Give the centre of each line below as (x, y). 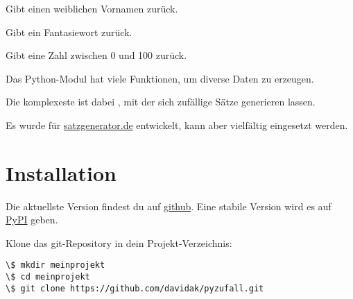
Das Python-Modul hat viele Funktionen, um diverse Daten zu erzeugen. (160, 78)
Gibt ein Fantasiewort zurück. (69, 32)
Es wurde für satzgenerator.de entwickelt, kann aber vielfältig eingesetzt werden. (177, 125)
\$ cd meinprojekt (48, 277)
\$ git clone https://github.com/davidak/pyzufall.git (135, 288)
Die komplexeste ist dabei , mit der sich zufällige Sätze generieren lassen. (161, 102)
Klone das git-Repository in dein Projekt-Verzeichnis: (119, 242)
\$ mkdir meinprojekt (55, 265)
